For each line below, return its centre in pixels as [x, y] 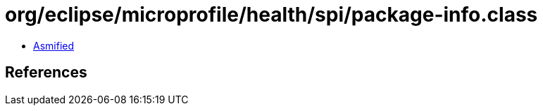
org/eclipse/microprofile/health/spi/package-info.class [271, 15]
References [46, 73]
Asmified [54, 45]
